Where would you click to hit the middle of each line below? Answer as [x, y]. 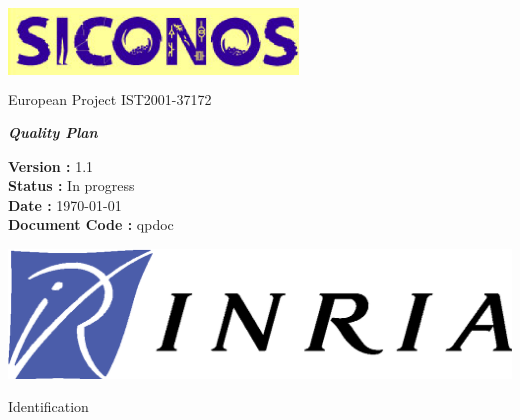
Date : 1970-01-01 [65, 204]
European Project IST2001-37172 [110, 98]
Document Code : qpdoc [91, 224]
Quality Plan [53, 132]
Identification [48, 406]
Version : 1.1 [51, 165]
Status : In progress [71, 185]
